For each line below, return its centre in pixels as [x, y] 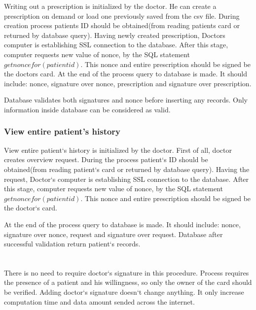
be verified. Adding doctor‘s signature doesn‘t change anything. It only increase [124, 292]
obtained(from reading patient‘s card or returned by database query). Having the [127, 169]
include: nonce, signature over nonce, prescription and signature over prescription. [128, 83]
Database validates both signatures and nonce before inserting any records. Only [126, 100]
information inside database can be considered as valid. [87, 109]
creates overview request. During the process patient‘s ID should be [106, 159]
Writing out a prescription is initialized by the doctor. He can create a [110, 6]
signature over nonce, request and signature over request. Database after [113, 234]
